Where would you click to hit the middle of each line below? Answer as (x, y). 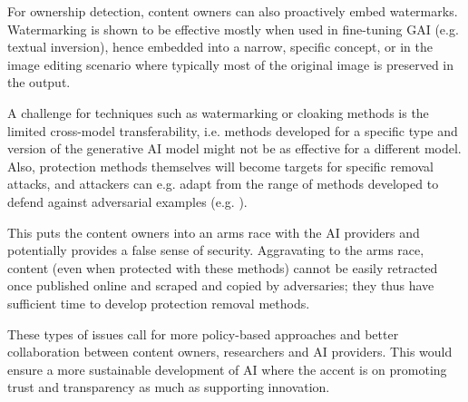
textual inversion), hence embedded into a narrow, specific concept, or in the (220, 47)
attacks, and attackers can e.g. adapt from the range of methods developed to (223, 184)
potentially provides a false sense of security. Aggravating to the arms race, (216, 250)
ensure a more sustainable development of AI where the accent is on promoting (227, 369)
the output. (39, 82)
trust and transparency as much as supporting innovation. (169, 387)
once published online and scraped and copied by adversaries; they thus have (221, 285)
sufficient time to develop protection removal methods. (159, 303)
